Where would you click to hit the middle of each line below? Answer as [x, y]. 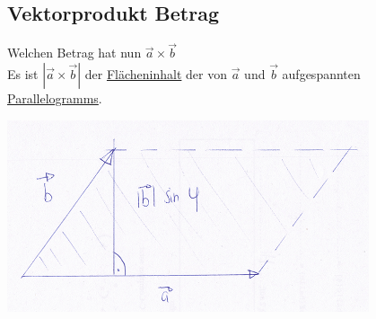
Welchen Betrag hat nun [74, 53]
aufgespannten [321, 74]
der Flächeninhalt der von [156, 74]
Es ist [23, 74]
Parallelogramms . [55, 98]
